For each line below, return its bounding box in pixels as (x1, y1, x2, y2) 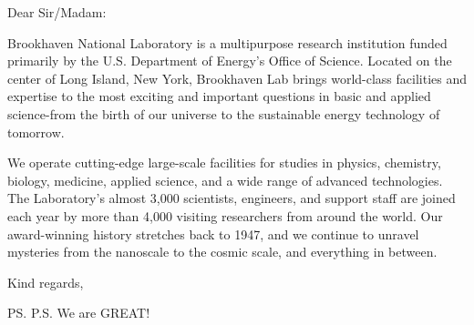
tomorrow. (7, 122, 65, 141)
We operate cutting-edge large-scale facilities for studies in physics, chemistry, (7, 153, 441, 172)
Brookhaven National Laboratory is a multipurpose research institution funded (7, 33, 448, 52)
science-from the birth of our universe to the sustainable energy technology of (7, 104, 440, 123)
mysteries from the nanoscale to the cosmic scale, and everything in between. (7, 242, 438, 261)
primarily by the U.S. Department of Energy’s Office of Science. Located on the (7, 51, 452, 70)
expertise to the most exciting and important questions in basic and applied (7, 86, 431, 106)
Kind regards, (7, 272, 84, 291)
